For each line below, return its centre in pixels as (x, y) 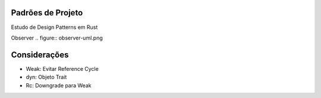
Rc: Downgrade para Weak (59, 85)
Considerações (40, 55)
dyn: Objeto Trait (46, 77)
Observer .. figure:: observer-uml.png (57, 38)
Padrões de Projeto (47, 13)
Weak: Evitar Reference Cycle (62, 68)
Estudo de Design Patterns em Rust (54, 27)
